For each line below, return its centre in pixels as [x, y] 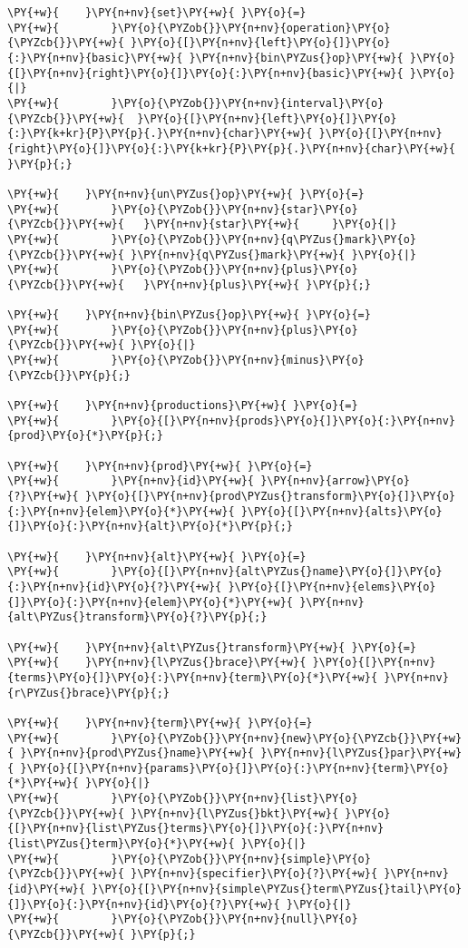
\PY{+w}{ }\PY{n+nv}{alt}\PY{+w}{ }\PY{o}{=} [157, 557]
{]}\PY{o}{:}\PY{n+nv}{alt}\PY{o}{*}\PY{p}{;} [150, 527]
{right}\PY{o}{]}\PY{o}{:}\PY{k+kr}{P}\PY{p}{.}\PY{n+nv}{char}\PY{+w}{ [231, 148]
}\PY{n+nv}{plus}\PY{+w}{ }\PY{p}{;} [257, 284]
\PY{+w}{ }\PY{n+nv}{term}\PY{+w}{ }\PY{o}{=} [160, 723]
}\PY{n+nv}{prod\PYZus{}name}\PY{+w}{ [137, 753]
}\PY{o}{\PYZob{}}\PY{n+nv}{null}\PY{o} [234, 919]
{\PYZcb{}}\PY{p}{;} [69, 375]
